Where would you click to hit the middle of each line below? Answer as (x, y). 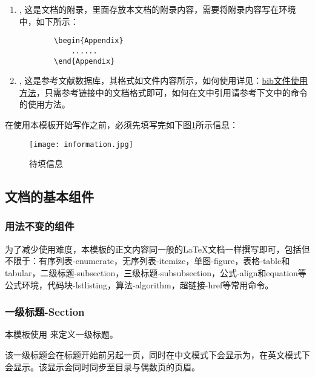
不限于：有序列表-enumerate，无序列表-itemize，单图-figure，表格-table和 (148, 261)
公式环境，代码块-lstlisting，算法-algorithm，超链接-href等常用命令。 (139, 284)
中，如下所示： (49, 21)
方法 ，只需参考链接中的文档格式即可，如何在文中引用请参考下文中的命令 (163, 92)
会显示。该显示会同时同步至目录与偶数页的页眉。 (102, 366)
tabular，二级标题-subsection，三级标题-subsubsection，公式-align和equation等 (156, 272)
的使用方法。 (45, 104)
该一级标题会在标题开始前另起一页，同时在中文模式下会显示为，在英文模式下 (157, 354)
